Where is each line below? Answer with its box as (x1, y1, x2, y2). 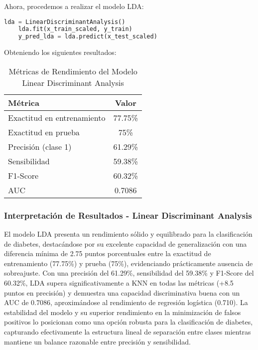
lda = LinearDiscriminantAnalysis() (4, 18, 126, 25)
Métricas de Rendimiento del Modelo (8, 65, 137, 77)
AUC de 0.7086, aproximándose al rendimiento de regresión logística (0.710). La (4, 297, 248, 308)
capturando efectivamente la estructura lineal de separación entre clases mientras (4, 326, 251, 337)
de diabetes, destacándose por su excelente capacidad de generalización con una (4, 238, 247, 249)
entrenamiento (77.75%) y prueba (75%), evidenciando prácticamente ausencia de (4, 258, 253, 268)
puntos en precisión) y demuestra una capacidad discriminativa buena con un (4, 287, 240, 298)
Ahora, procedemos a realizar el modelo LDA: (4, 1, 144, 11)
